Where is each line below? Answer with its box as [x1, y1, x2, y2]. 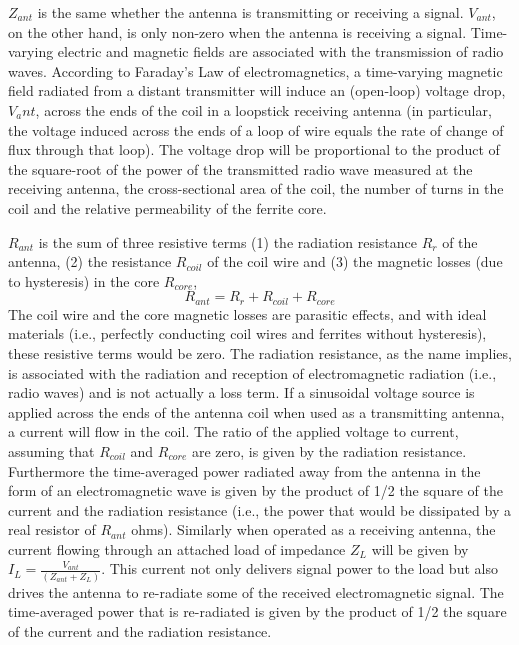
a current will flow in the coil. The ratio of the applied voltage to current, [8, 421, 459, 442]
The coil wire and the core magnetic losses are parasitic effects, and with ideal [8, 303, 487, 324]
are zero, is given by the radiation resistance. [191, 440, 467, 461]
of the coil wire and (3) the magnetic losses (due [207, 251, 503, 272]
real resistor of [8, 519, 96, 540]
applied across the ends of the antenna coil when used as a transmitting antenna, [8, 401, 505, 422]
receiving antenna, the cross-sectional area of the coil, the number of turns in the [8, 178, 504, 199]
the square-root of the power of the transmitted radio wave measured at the [8, 158, 473, 179]
